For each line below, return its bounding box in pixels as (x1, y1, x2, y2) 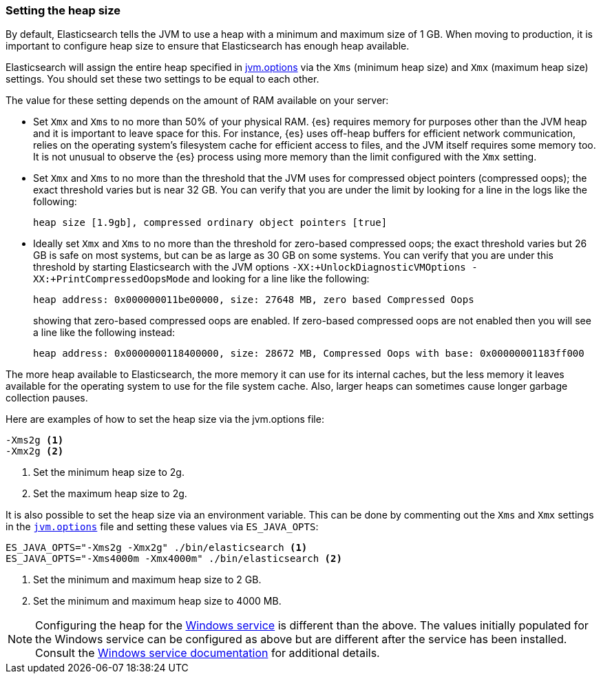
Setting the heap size (6, 3, 121, 17)
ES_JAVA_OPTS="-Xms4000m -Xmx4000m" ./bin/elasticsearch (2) (6, 553, 342, 565)
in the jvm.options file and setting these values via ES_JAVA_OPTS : (6, 521, 319, 533)
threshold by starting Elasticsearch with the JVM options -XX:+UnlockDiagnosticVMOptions (33, 261, 466, 273)
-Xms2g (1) (6, 435, 64, 446)
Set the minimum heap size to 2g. (33, 466, 184, 479)
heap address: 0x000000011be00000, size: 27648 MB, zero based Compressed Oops (33, 294, 474, 306)
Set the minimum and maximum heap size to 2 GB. (33, 574, 262, 586)
